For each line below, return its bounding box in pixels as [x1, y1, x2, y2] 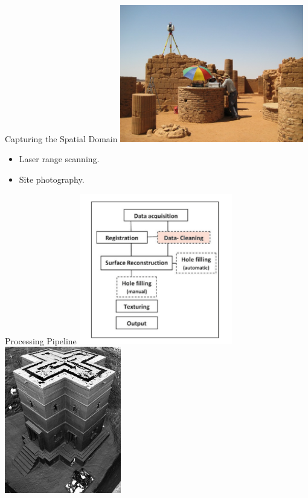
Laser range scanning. [19, 152, 100, 165]
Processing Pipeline [5, 334, 77, 347]
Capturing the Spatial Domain [5, 132, 118, 145]
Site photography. [19, 172, 85, 185]
